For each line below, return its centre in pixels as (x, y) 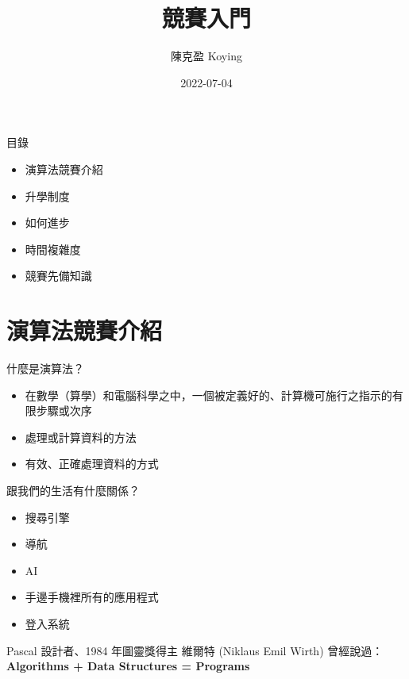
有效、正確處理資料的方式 (92, 464)
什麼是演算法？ (45, 368)
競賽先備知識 (58, 276)
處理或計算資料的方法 (81, 437)
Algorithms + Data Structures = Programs (128, 666)
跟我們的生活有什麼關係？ (73, 490)
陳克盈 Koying (206, 56)
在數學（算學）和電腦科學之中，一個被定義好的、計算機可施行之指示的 (208, 395)
